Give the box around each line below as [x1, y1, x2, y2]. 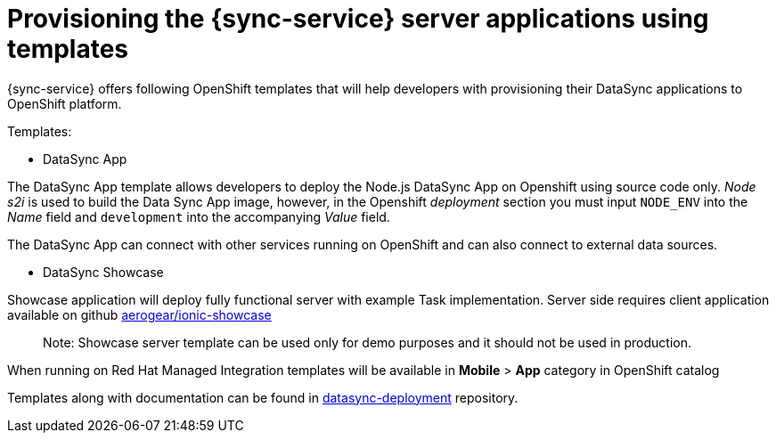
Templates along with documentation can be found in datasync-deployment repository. [7, 389, 519, 405]
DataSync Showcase [43, 264, 164, 280]
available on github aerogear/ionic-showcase [7, 306, 272, 322]
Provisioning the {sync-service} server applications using [7, 4, 709, 34]
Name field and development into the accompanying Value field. [7, 208, 390, 224]
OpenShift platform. [7, 95, 122, 111]
